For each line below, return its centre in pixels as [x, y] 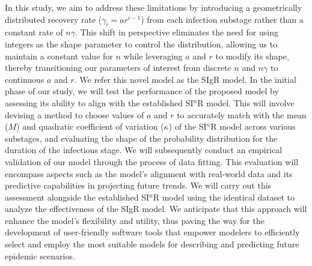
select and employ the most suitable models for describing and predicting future [152, 244]
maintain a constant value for [59, 56]
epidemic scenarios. [40, 255]
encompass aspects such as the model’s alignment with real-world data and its [149, 173]
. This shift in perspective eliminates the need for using [176, 32]
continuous [25, 79]
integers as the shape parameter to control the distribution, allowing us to [141, 44]
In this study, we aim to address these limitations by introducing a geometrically [154, 7]
